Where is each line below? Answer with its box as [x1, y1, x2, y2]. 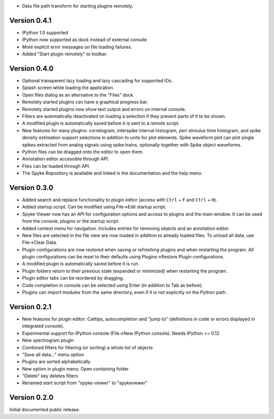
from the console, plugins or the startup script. [22, 218, 120, 224]
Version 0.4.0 [9, 64, 54, 73]
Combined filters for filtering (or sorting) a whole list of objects [22, 344, 153, 350]
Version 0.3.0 [9, 183, 53, 192]
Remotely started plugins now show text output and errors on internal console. [22, 106, 186, 112]
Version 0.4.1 [9, 16, 52, 25]
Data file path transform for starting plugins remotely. [22, 3, 133, 9]
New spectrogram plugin [22, 337, 74, 343]
